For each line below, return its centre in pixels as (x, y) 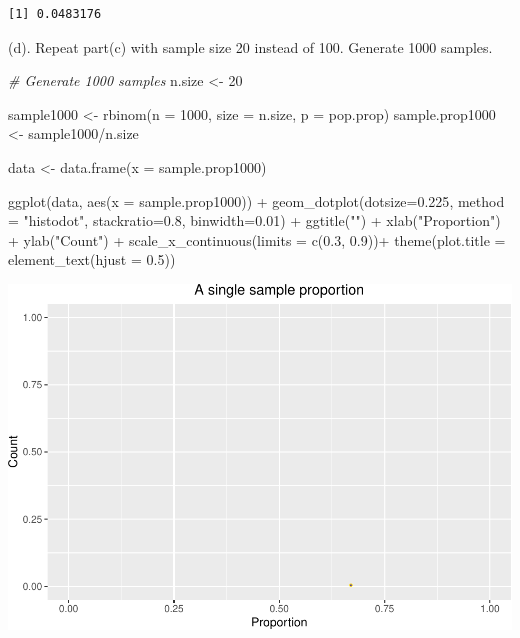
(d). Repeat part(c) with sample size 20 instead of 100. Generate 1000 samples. (250, 46)
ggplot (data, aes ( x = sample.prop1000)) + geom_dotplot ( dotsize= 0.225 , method (256, 200)
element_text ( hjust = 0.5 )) (92, 259)
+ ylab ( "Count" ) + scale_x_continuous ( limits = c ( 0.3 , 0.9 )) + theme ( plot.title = (257, 239)
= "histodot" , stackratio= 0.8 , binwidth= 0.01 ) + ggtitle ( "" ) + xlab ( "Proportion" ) (254, 220)
